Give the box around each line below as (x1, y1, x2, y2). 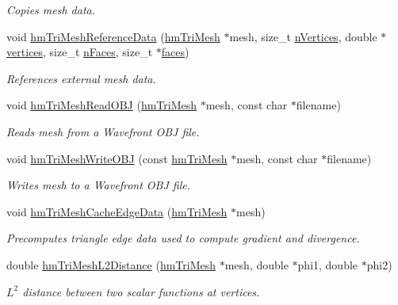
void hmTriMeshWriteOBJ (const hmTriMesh (6, 150, 228, 166)
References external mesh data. (6, 70, 156, 86)
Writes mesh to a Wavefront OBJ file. (6, 177, 190, 193)
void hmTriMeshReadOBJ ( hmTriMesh (6, 97, 197, 113)
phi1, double (297, 256, 358, 273)
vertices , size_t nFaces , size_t (6, 44, 153, 60)
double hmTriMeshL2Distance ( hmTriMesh (6, 256, 216, 273)
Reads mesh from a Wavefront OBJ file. (6, 123, 200, 139)
